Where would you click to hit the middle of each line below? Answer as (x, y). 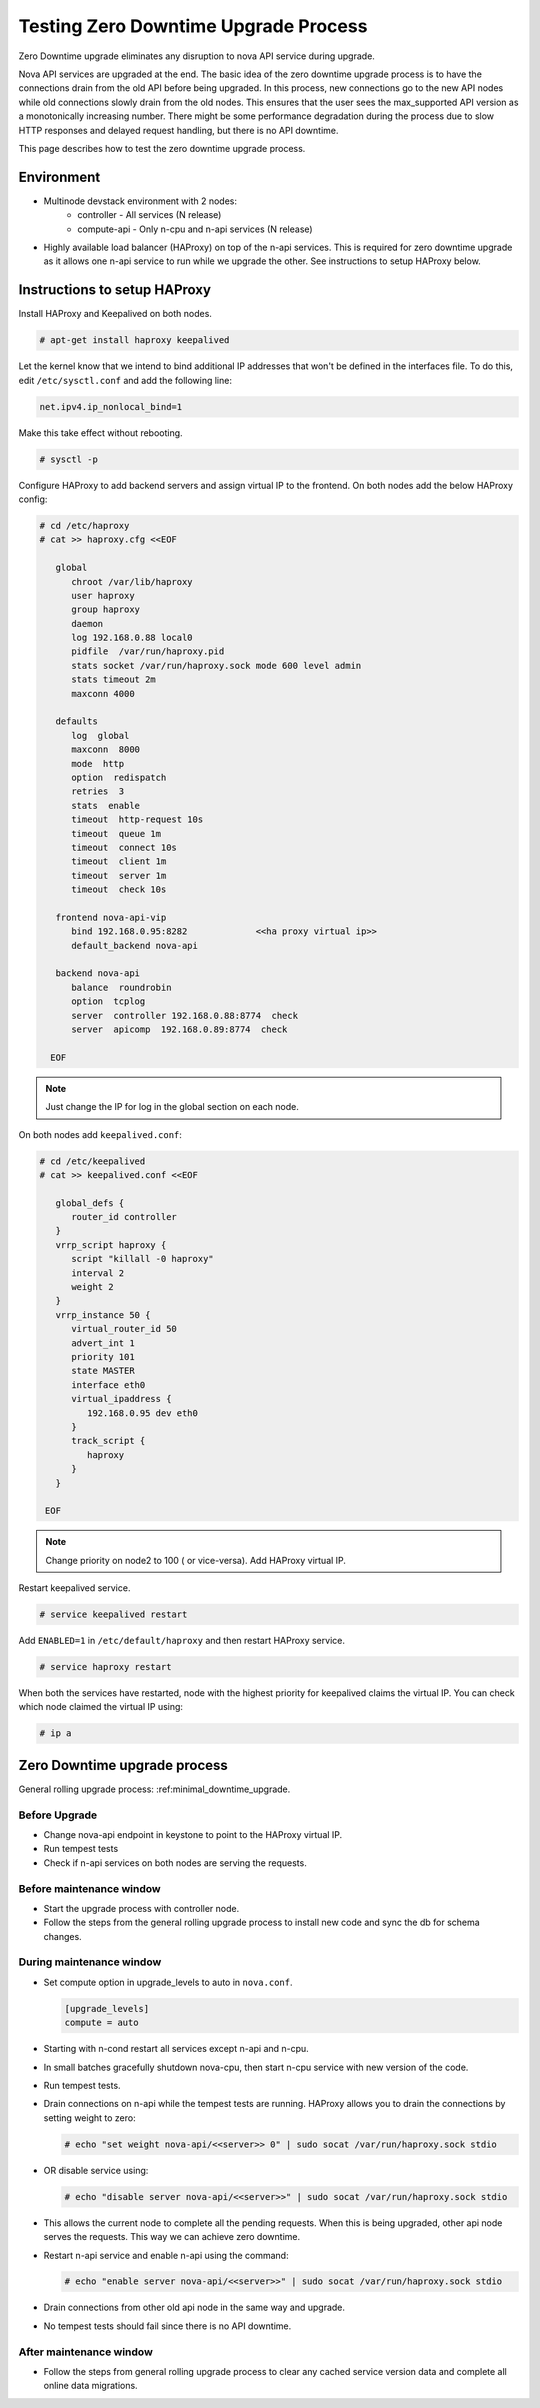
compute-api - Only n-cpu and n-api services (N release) (195, 229)
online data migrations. (91, 2386)
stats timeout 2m (114, 679)
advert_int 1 (103, 1343)
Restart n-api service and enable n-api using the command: (166, 2255)
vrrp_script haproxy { (111, 1244)
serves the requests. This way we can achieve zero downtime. (171, 2237)
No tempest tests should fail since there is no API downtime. (167, 2326)
